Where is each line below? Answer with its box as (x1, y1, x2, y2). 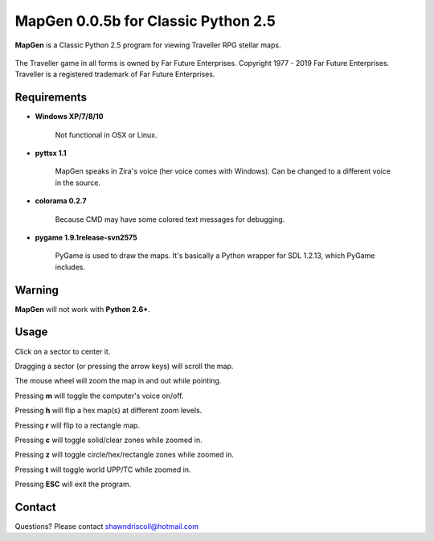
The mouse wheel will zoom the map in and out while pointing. (14, 376, 222, 386)
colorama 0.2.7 (35, 196, 88, 206)
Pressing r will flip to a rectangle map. (14, 420, 141, 430)
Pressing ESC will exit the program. (14, 479, 132, 490)
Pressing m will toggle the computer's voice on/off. (14, 391, 184, 400)
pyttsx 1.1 (35, 149, 68, 158)
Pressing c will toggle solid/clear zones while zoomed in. (14, 435, 203, 445)
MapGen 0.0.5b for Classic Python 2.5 (14, 12, 276, 30)
